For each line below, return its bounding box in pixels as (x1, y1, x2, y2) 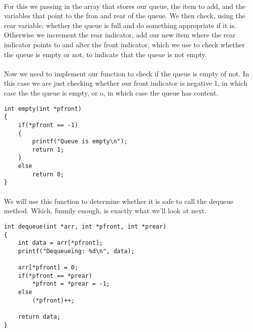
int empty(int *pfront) (4, 105, 82, 112)
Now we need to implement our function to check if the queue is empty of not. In (4, 68, 250, 78)
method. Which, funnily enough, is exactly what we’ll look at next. (4, 205, 207, 216)
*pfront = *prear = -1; (32, 280, 110, 288)
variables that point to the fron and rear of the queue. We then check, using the (4, 10, 246, 21)
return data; (18, 313, 61, 321)
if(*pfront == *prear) (18, 272, 92, 279)
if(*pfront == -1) (18, 121, 78, 129)
